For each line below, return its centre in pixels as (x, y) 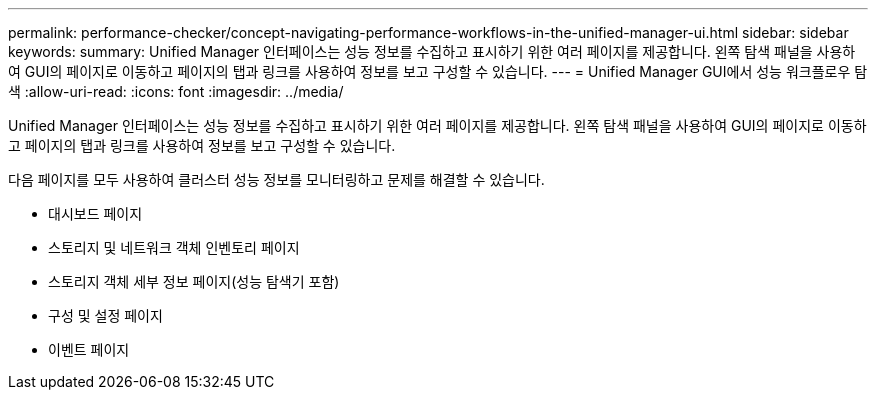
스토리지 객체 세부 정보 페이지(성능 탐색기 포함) (194, 281)
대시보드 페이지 (95, 213)
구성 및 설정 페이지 (105, 315)
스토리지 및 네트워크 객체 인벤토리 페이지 (174, 247)
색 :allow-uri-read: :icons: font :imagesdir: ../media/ (176, 91)
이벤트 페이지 (89, 349)
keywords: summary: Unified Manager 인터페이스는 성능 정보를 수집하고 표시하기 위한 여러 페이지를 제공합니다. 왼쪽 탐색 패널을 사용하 (432, 51)
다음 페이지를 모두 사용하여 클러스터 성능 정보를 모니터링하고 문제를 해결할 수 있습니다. (276, 179)
